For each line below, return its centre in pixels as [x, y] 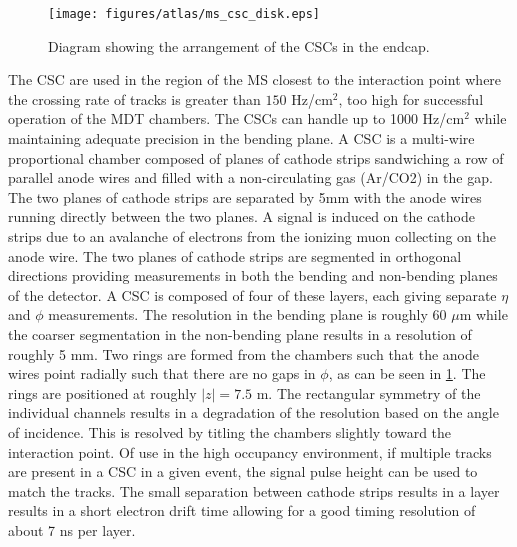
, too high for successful [411, 98]
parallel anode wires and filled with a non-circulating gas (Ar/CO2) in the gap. [250, 177]
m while [483, 314]
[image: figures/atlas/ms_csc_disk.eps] [184, 14]
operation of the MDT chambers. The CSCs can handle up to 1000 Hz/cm [236, 118]
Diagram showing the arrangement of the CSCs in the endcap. [239, 45]
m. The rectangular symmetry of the [368, 392]
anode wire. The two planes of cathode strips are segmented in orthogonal [235, 255]
